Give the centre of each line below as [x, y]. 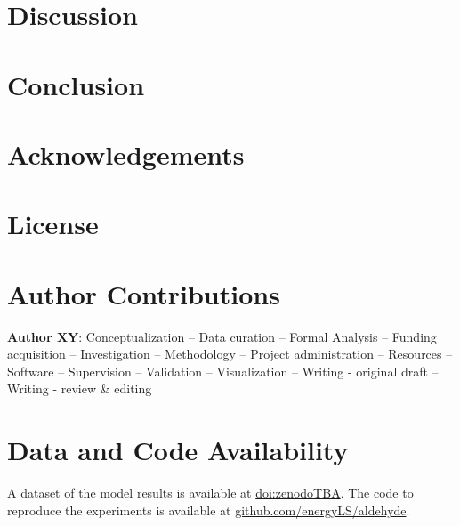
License [53, 224]
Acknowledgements [126, 154]
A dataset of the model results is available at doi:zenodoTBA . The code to [210, 493]
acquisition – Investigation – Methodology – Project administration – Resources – [230, 354]
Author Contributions [144, 293]
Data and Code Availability [178, 450]
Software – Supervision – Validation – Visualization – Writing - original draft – [223, 371]
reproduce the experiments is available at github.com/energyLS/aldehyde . [209, 510]
